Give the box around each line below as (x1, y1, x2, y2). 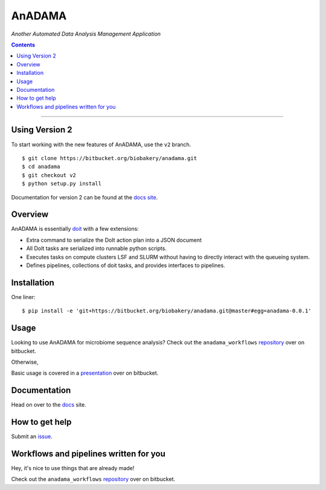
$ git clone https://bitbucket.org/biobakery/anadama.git (22, 155, 197, 161)
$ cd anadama (22, 163, 60, 170)
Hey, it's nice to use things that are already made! (11, 465, 135, 472)
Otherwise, (11, 358, 39, 366)
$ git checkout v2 (22, 172, 77, 178)
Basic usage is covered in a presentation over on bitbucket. (11, 369, 159, 377)
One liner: (11, 293, 36, 300)
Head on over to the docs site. (11, 401, 87, 408)
